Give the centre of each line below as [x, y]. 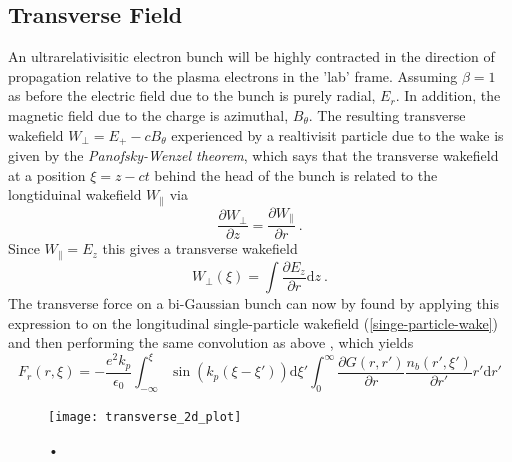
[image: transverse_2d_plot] [145, 417]
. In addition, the [448, 95]
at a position [47, 174]
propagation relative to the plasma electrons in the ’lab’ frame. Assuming [233, 75]
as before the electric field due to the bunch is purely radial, [192, 95]
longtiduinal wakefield [75, 194]
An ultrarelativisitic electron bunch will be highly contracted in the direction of [251, 56]
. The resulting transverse [387, 114]
